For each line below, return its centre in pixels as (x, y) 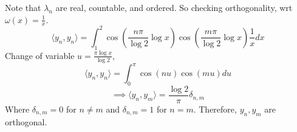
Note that (23, 7)
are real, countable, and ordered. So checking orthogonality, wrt (174, 7)
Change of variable (40, 55)
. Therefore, (215, 109)
